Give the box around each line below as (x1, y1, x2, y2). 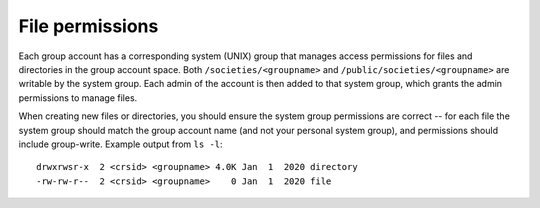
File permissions (18, 15, 159, 37)
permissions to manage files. (18, 91, 138, 104)
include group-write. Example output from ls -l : (18, 138, 224, 150)
